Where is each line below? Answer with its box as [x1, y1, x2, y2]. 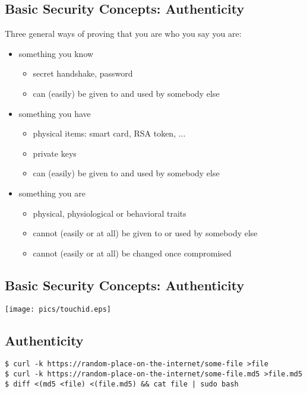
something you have [18, 107, 91, 119]
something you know [18, 47, 94, 59]
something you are [18, 186, 86, 199]
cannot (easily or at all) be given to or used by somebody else [33, 227, 258, 239]
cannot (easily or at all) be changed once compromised [33, 246, 232, 259]
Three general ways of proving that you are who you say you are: [5, 27, 242, 40]
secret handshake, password [33, 67, 133, 80]
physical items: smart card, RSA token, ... [33, 127, 186, 140]
